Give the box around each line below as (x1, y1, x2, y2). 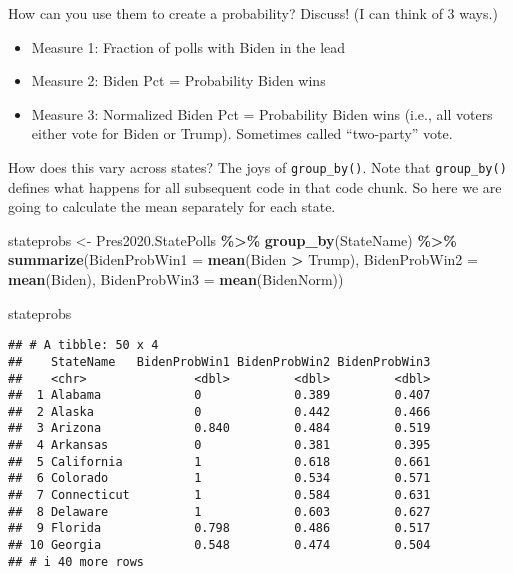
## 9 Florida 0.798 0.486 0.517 (8, 521, 431, 536)
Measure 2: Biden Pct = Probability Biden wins (31, 70, 326, 91)
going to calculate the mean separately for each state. (8, 196, 336, 217)
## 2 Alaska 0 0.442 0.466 (8, 404, 431, 419)
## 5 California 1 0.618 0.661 (8, 454, 431, 469)
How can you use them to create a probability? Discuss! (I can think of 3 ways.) (8, 3, 498, 23)
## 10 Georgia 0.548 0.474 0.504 (8, 538, 431, 553)
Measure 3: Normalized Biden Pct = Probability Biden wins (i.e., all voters (31, 103, 493, 124)
